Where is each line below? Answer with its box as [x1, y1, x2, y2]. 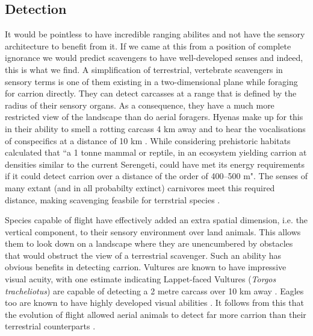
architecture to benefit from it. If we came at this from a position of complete [5, 39, 291, 52]
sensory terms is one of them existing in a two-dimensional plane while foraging [5, 75, 298, 87]
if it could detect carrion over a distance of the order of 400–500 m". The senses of [5, 170, 308, 182]
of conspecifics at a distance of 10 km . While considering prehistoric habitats [5, 134, 291, 147]
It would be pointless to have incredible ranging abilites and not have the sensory [5, 28, 305, 40]
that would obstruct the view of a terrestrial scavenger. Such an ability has [5, 249, 282, 261]
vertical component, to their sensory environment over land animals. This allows [5, 225, 301, 238]
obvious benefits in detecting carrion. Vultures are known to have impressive [5, 261, 287, 273]
